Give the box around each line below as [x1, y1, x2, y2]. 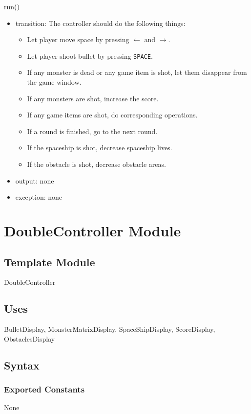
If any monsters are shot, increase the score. [27, 93, 159, 103]
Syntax [4, 357, 40, 372]
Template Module [4, 254, 95, 269]
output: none [15, 175, 54, 185]
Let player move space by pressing [27, 34, 129, 45]
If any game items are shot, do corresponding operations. [27, 110, 198, 120]
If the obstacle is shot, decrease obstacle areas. [27, 159, 166, 169]
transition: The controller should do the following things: [15, 18, 186, 28]
